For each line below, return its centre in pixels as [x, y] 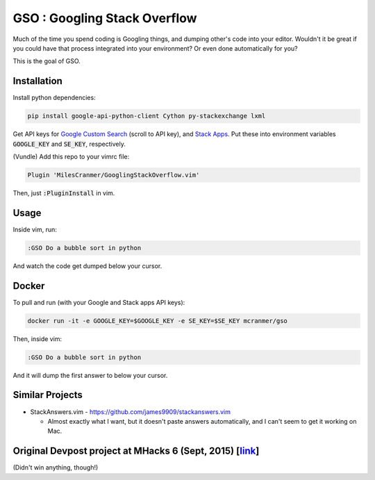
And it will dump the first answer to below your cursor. [90, 375]
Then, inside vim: [37, 339]
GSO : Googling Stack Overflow [105, 18]
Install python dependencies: [55, 98]
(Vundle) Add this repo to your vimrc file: [71, 156]
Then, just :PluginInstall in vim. [64, 193]
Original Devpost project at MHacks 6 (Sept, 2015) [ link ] [136, 451]
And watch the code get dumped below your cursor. [87, 266]
